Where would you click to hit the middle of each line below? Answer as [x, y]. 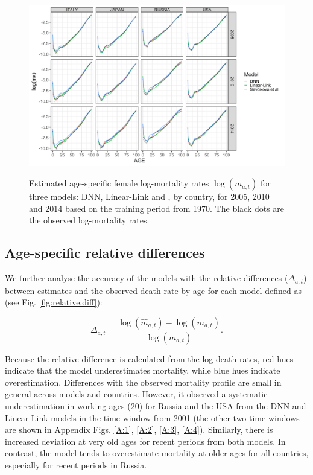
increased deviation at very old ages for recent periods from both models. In [145, 441]
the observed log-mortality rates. [89, 220]
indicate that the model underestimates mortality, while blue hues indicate [143, 370]
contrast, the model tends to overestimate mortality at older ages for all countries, [157, 453]
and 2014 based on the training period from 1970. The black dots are [157, 208]
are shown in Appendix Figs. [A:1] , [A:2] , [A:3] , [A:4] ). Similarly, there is [139, 429]
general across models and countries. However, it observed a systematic [136, 394]
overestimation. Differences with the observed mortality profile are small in [143, 382]
